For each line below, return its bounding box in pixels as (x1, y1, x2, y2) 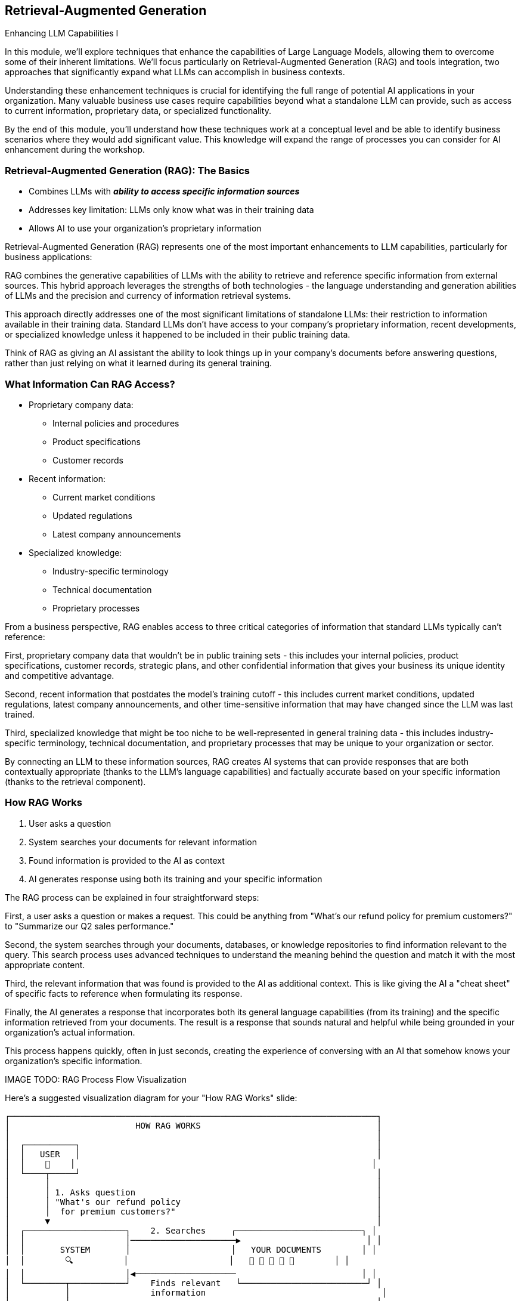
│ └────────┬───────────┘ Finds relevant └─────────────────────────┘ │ (5, 1278, 382, 1288)
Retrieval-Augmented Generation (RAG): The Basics (5, 164, 250, 177)
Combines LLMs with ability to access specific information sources (29, 186, 300, 197)
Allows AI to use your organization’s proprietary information (29, 223, 262, 234)
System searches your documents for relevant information (29, 836, 257, 847)
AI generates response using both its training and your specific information (29, 873, 322, 884)
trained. (5, 709, 35, 719)
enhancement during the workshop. (5, 144, 145, 155)
